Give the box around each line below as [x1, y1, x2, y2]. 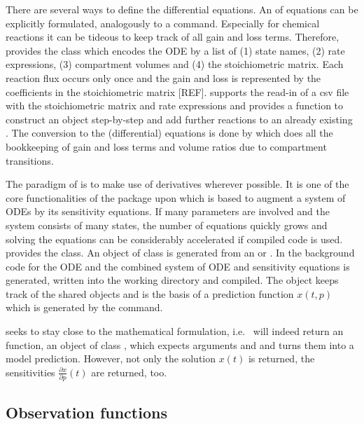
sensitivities [6, 364, 55, 379]
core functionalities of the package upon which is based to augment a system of [6, 190, 346, 205]
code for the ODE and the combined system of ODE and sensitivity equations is [6, 259, 350, 273]
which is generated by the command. [6, 300, 163, 315]
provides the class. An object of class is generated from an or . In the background [6, 245, 355, 260]
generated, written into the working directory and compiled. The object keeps [6, 273, 339, 287]
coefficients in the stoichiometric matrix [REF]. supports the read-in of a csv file [6, 84, 349, 99]
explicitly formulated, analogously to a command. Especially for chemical [6, 15, 320, 30]
